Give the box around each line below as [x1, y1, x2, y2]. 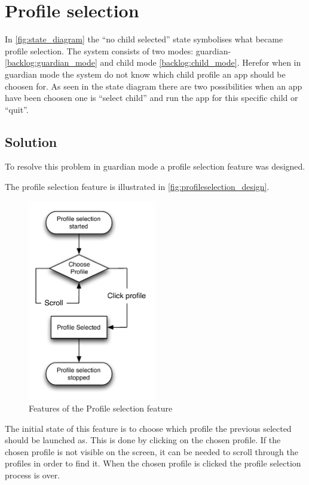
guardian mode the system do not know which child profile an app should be [5, 67, 286, 80]
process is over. [5, 468, 60, 481]
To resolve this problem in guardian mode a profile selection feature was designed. [5, 160, 305, 173]
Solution [5, 132, 57, 151]
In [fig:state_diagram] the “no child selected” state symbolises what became [5, 33, 283, 45]
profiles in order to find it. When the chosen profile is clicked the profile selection [5, 457, 301, 469]
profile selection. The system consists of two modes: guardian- [5, 44, 231, 57]
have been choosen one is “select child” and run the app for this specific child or [5, 91, 298, 104]
